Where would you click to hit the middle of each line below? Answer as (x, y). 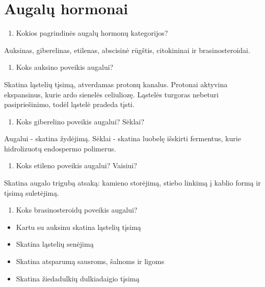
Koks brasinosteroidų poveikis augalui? (77, 210)
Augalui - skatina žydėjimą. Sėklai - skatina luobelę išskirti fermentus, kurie (123, 138)
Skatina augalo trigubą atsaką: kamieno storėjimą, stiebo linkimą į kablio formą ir (132, 183)
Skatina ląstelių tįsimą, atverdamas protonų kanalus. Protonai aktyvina (116, 84)
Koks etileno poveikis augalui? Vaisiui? (76, 165)
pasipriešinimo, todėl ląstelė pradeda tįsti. (69, 104)
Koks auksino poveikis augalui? (65, 67)
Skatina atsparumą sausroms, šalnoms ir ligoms (90, 261)
